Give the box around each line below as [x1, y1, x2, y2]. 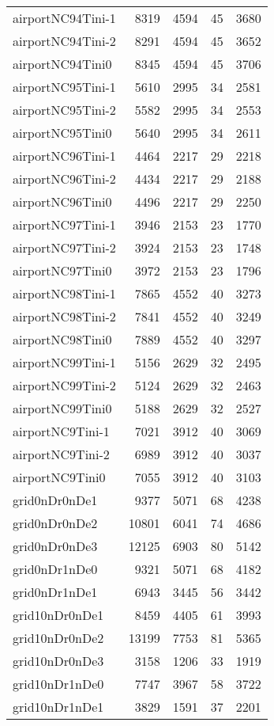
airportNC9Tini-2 [13, 445, 110, 463]
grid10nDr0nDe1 [13, 606, 104, 624]
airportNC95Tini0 [13, 124, 112, 142]
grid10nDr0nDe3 [13, 652, 104, 670]
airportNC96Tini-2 [13, 169, 116, 188]
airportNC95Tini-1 [13, 78, 116, 96]
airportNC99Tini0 [13, 399, 112, 417]
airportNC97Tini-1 [13, 215, 116, 234]
